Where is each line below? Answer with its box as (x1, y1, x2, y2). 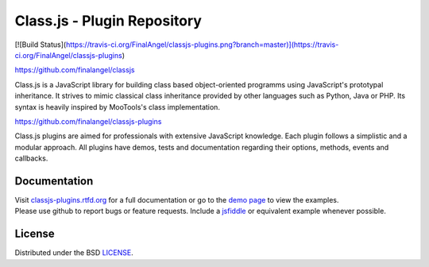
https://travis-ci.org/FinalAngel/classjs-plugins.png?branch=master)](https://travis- (65, 40, 339, 49)
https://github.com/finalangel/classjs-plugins (14, 116, 162, 126)
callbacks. (14, 153, 48, 163)
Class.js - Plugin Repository (14, 12, 203, 29)
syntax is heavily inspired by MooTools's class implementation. (14, 102, 220, 111)
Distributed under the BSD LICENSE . (14, 248, 134, 257)
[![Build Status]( (14, 40, 67, 49)
